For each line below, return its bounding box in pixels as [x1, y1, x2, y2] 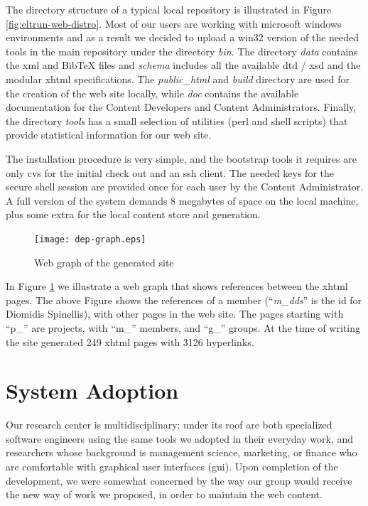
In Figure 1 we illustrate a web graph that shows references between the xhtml [6, 279, 348, 294]
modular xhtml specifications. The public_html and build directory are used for [6, 71, 350, 86]
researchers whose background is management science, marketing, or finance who [6, 445, 357, 460]
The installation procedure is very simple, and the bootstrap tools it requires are [6, 151, 357, 166]
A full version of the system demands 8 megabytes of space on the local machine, [6, 193, 359, 208]
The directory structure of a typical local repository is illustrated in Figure [6, 2, 332, 16]
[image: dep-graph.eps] [34, 234, 146, 244]
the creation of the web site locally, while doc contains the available [6, 85, 299, 100]
